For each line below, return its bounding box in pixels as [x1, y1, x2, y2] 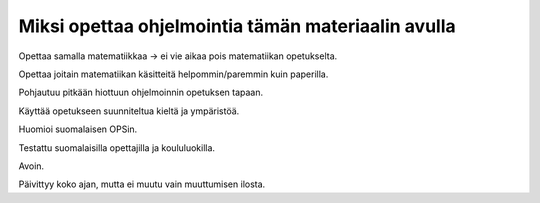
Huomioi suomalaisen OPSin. [18, 123, 138, 135]
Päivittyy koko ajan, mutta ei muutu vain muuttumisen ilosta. [18, 178, 266, 190]
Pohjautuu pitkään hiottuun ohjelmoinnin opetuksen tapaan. [18, 86, 264, 99]
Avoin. [18, 160, 45, 172]
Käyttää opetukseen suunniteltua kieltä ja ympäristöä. [18, 105, 240, 117]
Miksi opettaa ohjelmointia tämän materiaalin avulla [18, 15, 457, 37]
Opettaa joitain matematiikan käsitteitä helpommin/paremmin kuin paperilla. [18, 68, 329, 80]
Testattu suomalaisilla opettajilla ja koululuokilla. [18, 141, 215, 154]
